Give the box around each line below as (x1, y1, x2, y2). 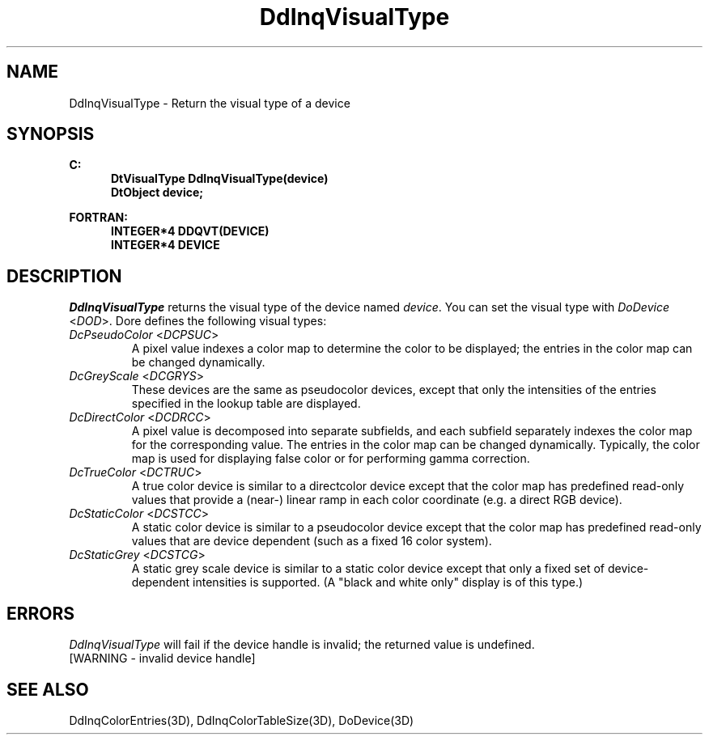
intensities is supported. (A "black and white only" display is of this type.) (193, 575, 584, 590)
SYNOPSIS (6, 124, 95, 145)
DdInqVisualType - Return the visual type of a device (69, 95, 350, 110)
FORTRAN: (69, 210, 128, 225)
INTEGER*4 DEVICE (111, 238, 220, 252)
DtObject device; (111, 185, 204, 200)
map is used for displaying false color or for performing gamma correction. (131, 451, 530, 466)
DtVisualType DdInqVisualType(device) (111, 171, 329, 186)
